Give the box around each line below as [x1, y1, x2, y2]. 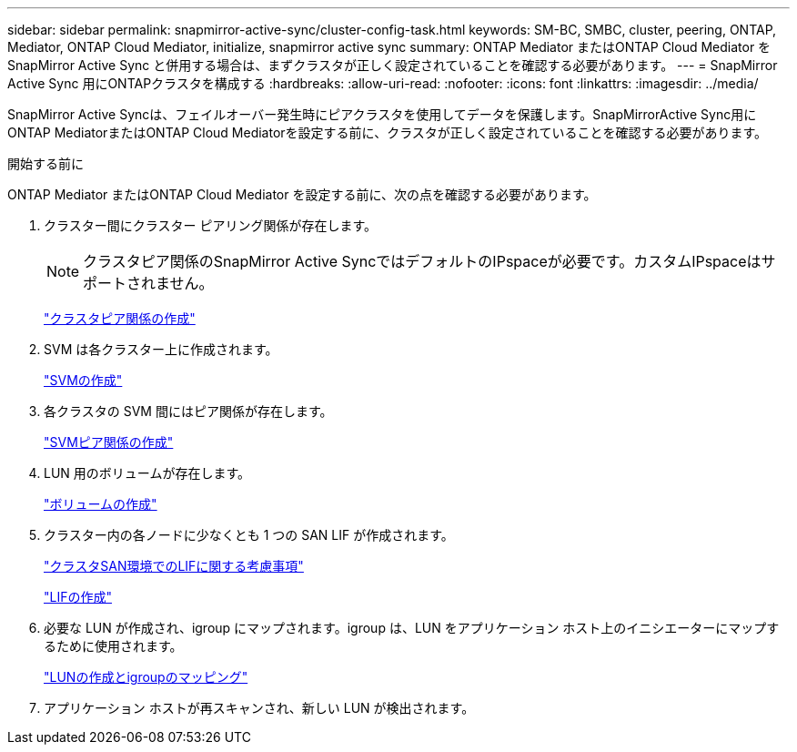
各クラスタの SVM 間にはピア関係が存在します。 [44, 403, 333, 419]
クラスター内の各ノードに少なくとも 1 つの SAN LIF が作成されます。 [44, 527, 454, 543]
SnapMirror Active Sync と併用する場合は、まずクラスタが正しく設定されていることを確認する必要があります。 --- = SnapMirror [7, 57, 778, 73]
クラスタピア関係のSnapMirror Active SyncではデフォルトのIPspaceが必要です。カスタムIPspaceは [83, 252, 762, 270]
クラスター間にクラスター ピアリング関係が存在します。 [44, 218, 377, 233]
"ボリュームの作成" [44, 496, 157, 512]
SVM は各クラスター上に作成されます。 [44, 341, 278, 357]
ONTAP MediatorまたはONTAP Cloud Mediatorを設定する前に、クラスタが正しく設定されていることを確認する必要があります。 [7, 125, 768, 140]
